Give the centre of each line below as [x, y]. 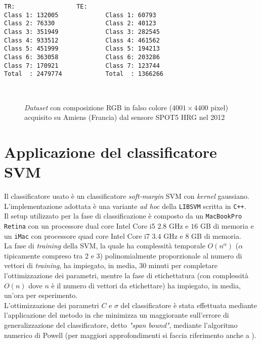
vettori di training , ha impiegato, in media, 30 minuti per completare [111, 265]
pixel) [219, 107]
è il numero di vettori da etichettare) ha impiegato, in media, [146, 285]
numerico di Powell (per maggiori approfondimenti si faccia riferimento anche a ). [130, 335]
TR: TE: [46, 7]
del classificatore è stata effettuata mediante [189, 305]
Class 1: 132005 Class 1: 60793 [80, 15]
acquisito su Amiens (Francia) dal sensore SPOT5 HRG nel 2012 [125, 117]
